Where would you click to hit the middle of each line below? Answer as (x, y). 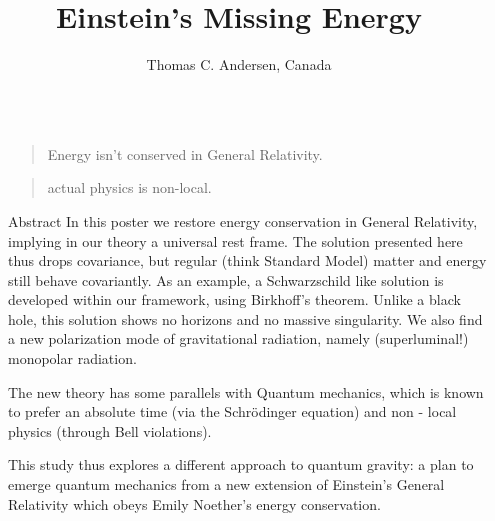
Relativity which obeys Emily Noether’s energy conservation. (194, 503)
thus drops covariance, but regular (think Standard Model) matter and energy (247, 260)
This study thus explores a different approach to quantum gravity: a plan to (241, 464)
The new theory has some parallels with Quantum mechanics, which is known (246, 391)
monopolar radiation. (72, 358)
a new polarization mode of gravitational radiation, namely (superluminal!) (238, 338)
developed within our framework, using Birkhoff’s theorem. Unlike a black (234, 299)
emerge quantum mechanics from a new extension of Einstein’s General (226, 484)
